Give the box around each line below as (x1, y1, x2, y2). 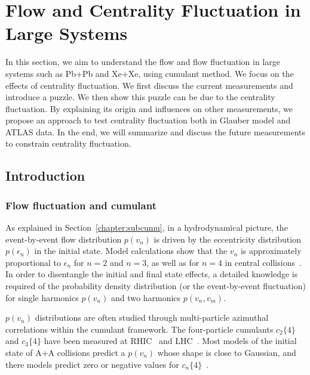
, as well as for (146, 256, 199, 268)
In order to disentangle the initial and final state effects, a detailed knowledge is (5, 268, 298, 280)
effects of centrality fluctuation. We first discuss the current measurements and (5, 79, 293, 91)
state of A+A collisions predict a (5, 346, 125, 358)
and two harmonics (111, 291, 181, 303)
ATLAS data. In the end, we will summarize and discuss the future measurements (5, 125, 306, 138)
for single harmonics (5, 291, 79, 303)
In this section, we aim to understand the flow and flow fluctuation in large (5, 55, 280, 68)
